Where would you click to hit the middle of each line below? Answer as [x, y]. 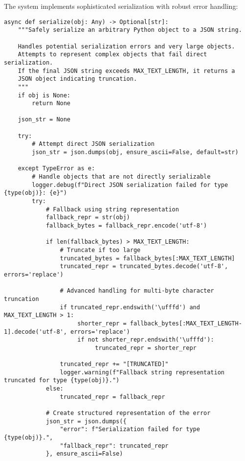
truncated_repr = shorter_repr [146, 348]
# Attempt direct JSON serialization [93, 144]
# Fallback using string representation [112, 209]
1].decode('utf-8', [35, 332]
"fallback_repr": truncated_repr [114, 446]
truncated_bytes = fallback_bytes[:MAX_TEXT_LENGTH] [147, 258]
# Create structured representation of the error [128, 413]
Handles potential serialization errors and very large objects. [126, 46]
